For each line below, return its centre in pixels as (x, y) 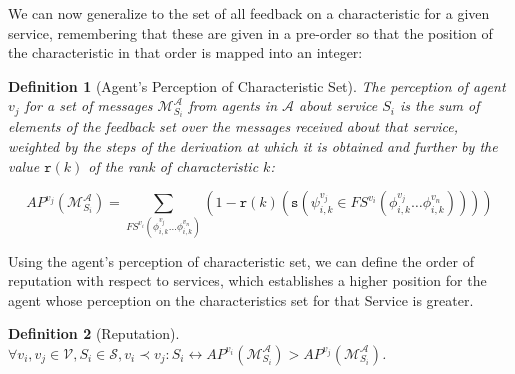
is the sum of (440, 105)
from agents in (233, 105)
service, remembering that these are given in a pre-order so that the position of (250, 32)
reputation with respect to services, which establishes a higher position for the (247, 280)
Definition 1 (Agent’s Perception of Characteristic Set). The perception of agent (257, 85)
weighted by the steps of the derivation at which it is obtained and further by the (253, 146)
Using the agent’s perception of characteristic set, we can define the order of (241, 260)
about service (338, 105)
